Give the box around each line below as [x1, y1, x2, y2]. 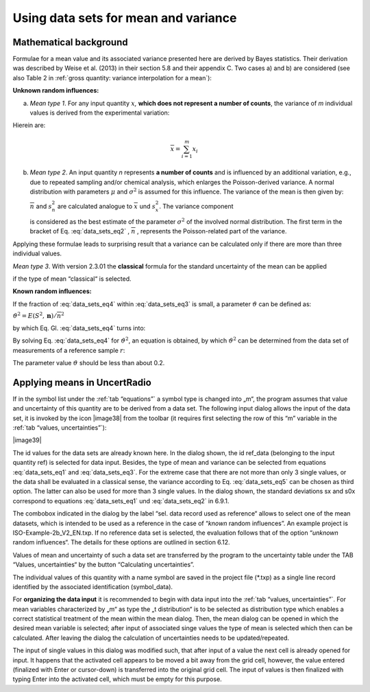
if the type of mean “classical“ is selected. [12, 275, 132, 283]
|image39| [12, 436, 42, 444]
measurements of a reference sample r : [12, 346, 125, 354]
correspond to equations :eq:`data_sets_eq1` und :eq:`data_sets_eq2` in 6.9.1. [12, 496, 230, 505]
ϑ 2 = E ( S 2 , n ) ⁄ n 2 [12, 311, 64, 320]
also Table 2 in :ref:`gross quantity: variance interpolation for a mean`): [12, 73, 212, 82]
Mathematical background [12, 36, 128, 48]
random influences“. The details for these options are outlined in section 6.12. [12, 538, 230, 546]
